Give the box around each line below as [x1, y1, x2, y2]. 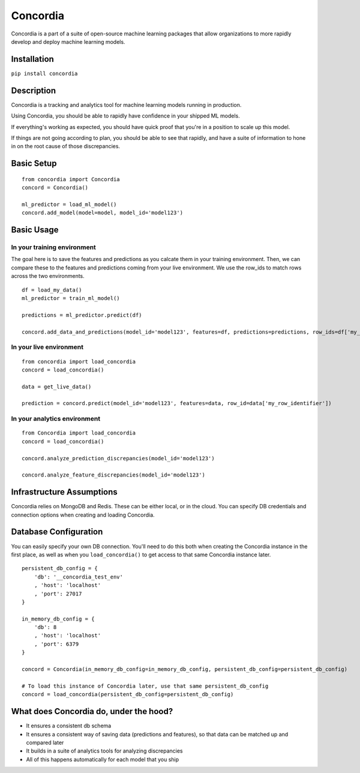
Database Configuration [11, 527, 103, 537]
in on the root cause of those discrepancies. [11, 143, 120, 150]
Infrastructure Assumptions [11, 487, 118, 498]
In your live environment [11, 343, 84, 351]
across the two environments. [11, 272, 85, 280]
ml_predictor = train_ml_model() [22, 295, 120, 301]
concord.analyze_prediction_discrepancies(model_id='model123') [22, 455, 215, 462]
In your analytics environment [11, 415, 101, 423]
